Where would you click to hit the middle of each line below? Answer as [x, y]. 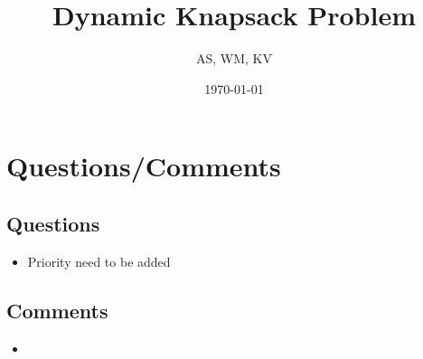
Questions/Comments [144, 166]
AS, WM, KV [234, 58]
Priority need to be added [99, 261]
